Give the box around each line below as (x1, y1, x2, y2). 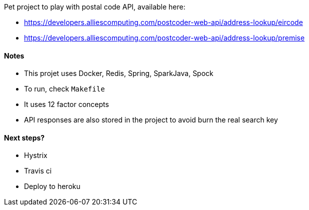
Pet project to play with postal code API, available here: (4, 2, 185, 11)
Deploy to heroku (24, 182, 80, 191)
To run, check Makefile (24, 84, 105, 93)
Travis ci (24, 166, 52, 175)
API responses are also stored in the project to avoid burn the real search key (24, 115, 278, 124)
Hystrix (24, 151, 47, 160)
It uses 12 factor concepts (24, 100, 109, 109)
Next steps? (4, 133, 45, 142)
